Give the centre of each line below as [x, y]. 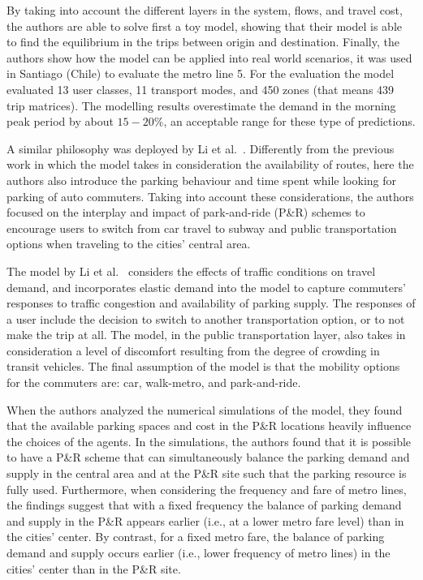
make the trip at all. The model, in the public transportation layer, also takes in [206, 335]
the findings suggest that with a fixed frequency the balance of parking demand [204, 505]
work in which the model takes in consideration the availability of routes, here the [210, 164]
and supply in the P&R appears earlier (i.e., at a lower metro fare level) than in [205, 520]
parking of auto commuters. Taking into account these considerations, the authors [210, 196]
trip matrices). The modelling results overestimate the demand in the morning [201, 105]
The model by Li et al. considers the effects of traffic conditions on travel [191, 271]
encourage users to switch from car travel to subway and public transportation [202, 228]
